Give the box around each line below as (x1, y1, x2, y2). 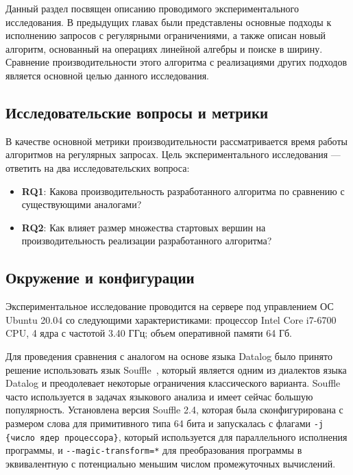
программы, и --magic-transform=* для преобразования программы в (5, 443, 302, 457)
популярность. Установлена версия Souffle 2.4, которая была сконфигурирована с (5, 402, 343, 417)
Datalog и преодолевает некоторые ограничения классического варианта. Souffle (5, 376, 341, 390)
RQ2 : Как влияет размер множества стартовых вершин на (21, 220, 266, 234)
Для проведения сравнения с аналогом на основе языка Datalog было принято (5, 348, 332, 363)
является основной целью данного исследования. (5, 68, 210, 82)
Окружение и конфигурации (5, 267, 195, 288)
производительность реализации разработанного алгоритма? (21, 233, 272, 248)
